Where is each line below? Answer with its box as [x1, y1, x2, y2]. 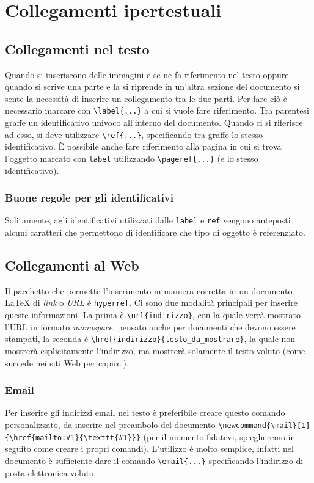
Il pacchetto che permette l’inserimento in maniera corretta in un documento [5, 284, 293, 297]
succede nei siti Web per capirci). [5, 356, 129, 369]
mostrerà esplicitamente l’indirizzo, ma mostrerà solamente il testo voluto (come [5, 344, 305, 357]
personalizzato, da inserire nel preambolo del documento [5, 418, 216, 430]
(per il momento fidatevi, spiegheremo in [143, 430, 296, 443]
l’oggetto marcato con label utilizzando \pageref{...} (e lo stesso [5, 151, 258, 164]
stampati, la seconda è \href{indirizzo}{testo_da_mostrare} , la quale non [5, 332, 296, 345]
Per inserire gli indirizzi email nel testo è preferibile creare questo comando [5, 406, 285, 419]
